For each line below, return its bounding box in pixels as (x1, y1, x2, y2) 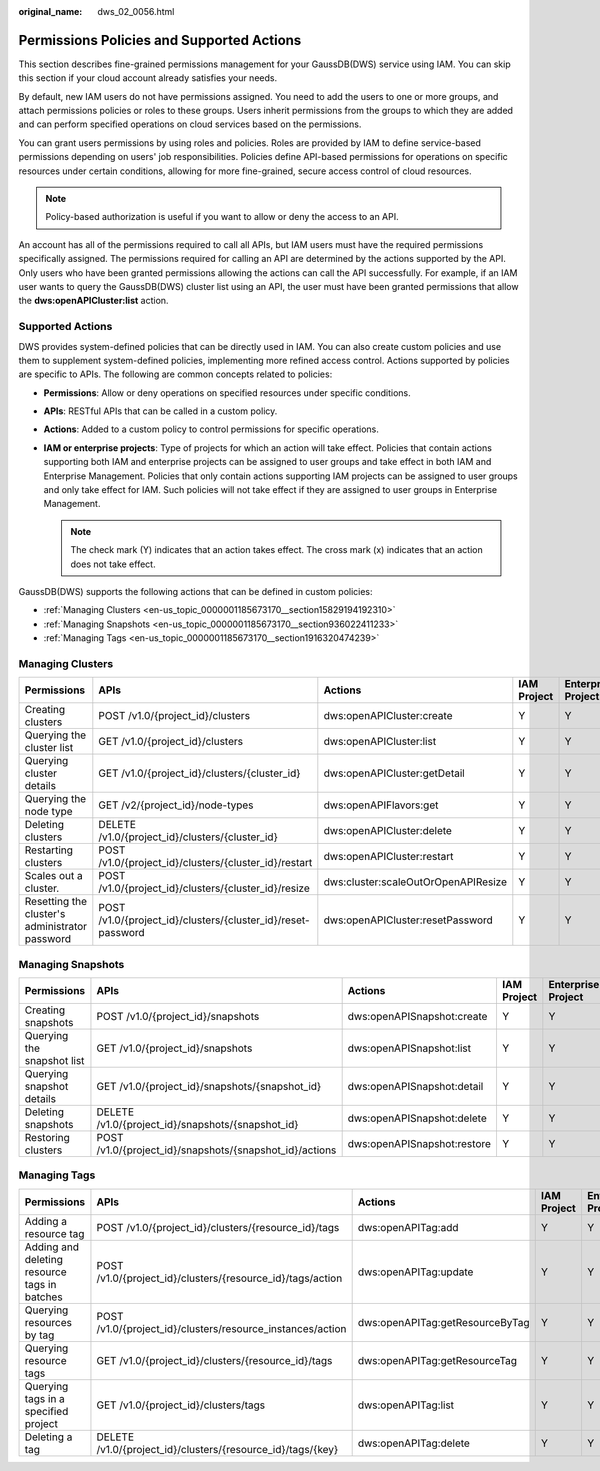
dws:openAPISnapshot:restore (347, 1137, 492, 1151)
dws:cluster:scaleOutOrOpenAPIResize (323, 875, 508, 889)
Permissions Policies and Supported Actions (18, 31, 302, 49)
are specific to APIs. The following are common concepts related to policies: (18, 368, 333, 380)
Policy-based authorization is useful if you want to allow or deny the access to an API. (45, 211, 399, 223)
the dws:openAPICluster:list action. (18, 295, 169, 307)
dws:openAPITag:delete (357, 1436, 470, 1450)
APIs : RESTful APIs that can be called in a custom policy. (43, 405, 278, 417)
